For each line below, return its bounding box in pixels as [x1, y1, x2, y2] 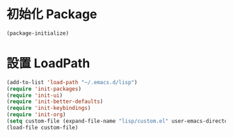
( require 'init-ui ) [6, 92, 63, 99]
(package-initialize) [6, 29, 70, 37]
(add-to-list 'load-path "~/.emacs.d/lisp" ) [6, 79, 138, 86]
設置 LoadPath [6, 56, 90, 71]
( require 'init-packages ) [6, 85, 81, 92]
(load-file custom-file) [6, 124, 79, 131]
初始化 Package [6, 6, 98, 22]
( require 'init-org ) [6, 111, 67, 118]
